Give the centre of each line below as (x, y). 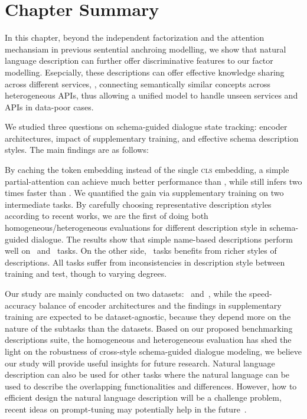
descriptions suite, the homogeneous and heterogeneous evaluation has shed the (148, 340)
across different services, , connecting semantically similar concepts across (138, 84)
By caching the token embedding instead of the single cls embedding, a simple (147, 170)
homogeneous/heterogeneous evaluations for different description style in (136, 227)
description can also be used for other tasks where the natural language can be (147, 374)
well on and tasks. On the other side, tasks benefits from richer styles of (141, 251)
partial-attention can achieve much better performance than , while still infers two (153, 181)
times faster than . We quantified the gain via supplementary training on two (144, 193)
